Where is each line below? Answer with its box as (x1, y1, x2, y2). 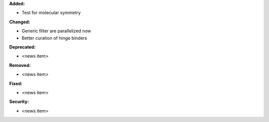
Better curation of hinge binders (21, 35, 87, 41)
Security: (9, 99, 29, 105)
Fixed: (9, 80, 22, 86)
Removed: (9, 62, 31, 68)
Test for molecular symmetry (21, 10, 81, 16)
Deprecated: (9, 44, 36, 50)
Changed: (9, 19, 30, 25)
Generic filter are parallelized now (21, 28, 92, 34)
